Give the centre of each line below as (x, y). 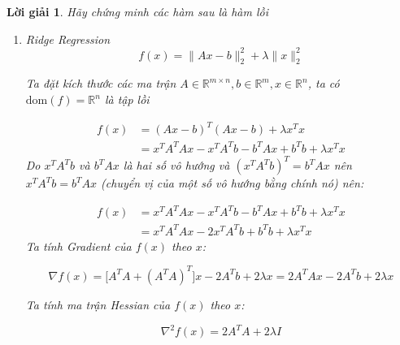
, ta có (324, 83)
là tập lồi (127, 99)
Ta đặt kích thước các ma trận (101, 83)
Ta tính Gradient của (78, 246)
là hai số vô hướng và (176, 165)
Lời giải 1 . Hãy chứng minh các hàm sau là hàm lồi (138, 11)
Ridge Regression (68, 39)
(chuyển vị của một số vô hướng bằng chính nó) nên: (233, 183)
